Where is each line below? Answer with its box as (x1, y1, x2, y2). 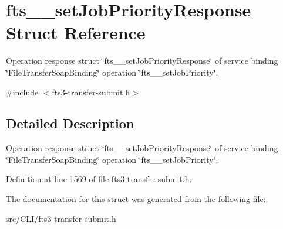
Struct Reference (6, 20, 146, 45)
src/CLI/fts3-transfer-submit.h (6, 212, 116, 224)
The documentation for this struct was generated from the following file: (6, 193, 266, 205)
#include (6, 86, 39, 98)
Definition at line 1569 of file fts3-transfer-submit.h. (6, 173, 192, 185)
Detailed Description (6, 114, 134, 132)
